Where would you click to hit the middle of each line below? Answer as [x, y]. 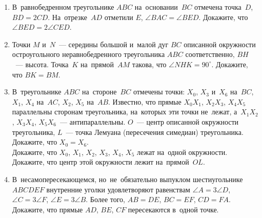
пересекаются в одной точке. [173, 209]
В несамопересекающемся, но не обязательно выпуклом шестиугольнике [127, 179]
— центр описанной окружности [188, 121]
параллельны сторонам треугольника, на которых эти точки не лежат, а [125, 112]
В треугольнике [37, 92]
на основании [156, 7]
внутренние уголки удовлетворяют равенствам [118, 189]
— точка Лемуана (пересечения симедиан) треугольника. [155, 132]
